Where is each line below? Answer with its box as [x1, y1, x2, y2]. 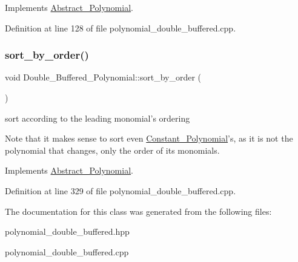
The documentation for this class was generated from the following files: [5, 205, 272, 217]
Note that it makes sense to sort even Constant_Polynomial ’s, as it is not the [5, 132, 293, 145]
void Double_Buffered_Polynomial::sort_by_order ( [5, 71, 202, 84]
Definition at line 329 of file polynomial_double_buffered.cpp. [5, 184, 236, 197]
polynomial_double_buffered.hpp [5, 225, 130, 238]
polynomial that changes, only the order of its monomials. [5, 143, 220, 156]
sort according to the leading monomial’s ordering [5, 111, 190, 124]
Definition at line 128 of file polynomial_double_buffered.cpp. [5, 21, 236, 34]
